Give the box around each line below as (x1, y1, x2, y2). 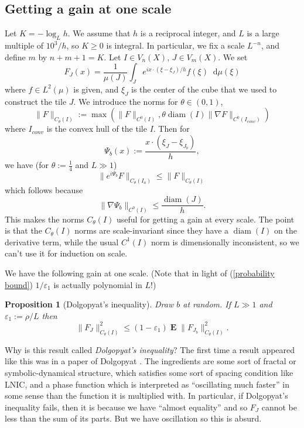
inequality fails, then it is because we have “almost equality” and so (5, 400, 248, 413)
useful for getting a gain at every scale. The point (116, 213, 295, 225)
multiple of (5, 39, 44, 51)
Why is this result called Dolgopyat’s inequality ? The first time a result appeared (5, 343, 295, 355)
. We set (218, 50, 248, 63)
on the (274, 224, 298, 237)
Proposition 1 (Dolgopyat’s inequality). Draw (5, 298, 174, 310)
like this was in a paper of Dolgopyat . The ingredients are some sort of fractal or (5, 355, 296, 367)
